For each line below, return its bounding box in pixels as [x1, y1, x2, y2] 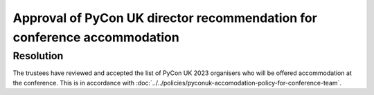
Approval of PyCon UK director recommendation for [12, 10, 318, 25]
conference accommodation [12, 30, 179, 45]
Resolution [12, 50, 64, 62]
